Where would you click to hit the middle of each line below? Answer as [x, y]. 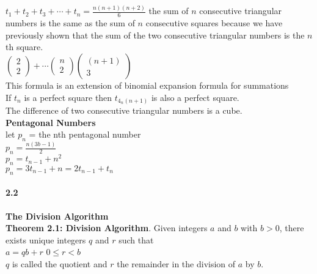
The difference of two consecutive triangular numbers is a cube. [124, 110]
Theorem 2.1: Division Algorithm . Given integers [107, 228]
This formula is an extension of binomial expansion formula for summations [147, 85]
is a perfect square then [68, 97]
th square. [24, 47]
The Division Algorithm [57, 216]
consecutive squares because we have [214, 23]
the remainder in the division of [176, 263]
